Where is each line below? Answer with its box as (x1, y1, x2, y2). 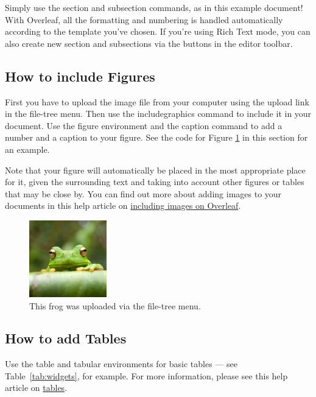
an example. (5, 142, 50, 155)
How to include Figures (5, 66, 155, 85)
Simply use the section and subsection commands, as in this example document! (5, 1, 303, 13)
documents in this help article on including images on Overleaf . (5, 199, 241, 212)
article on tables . (5, 381, 68, 394)
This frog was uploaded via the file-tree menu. (29, 299, 201, 312)
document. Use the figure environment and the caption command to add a (5, 119, 283, 132)
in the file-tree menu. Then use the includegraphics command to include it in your (5, 107, 312, 120)
